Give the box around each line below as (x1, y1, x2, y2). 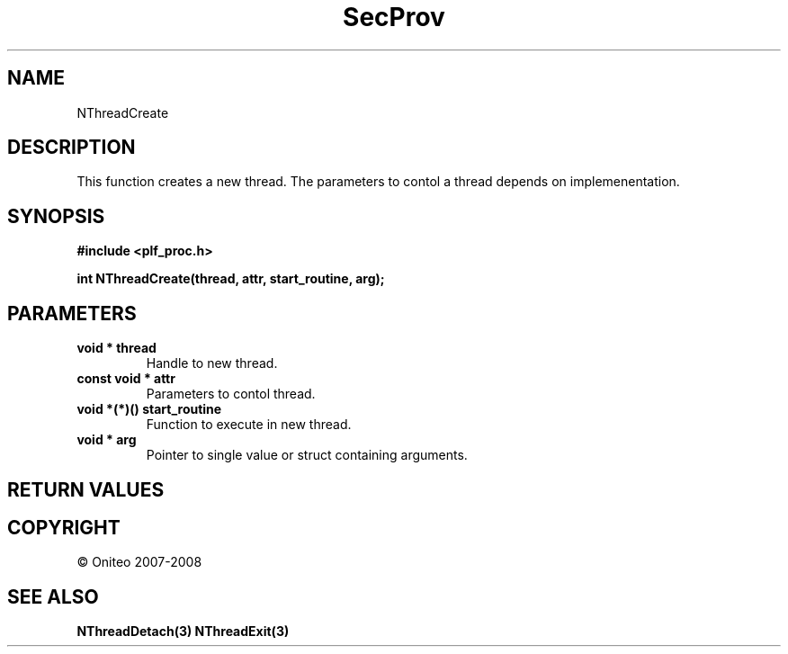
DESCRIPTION (7, 136, 136, 159)
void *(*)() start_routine (76, 401, 222, 417)
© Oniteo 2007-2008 (76, 554, 202, 570)
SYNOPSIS (7, 204, 105, 228)
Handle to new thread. (146, 355, 278, 372)
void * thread (76, 340, 157, 356)
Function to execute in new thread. (146, 417, 352, 433)
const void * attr (76, 371, 175, 387)
